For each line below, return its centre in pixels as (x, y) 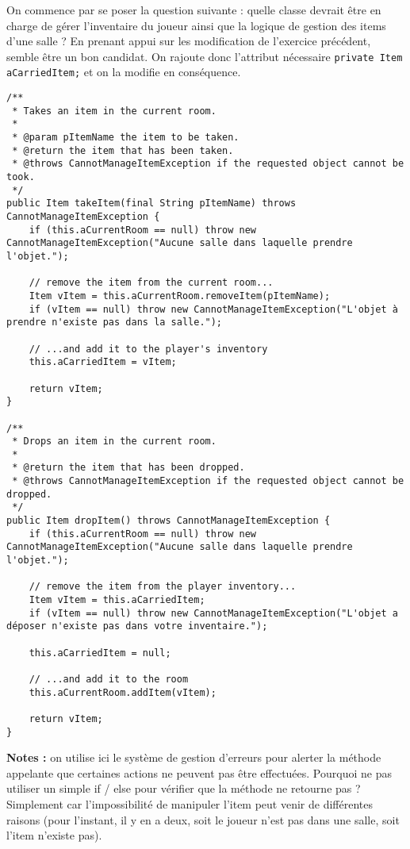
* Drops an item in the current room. (114, 442)
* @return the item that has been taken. (123, 150)
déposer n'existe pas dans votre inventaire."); (137, 626)
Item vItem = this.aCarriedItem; (117, 600)
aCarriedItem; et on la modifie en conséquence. (124, 72)
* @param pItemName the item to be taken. (126, 138)
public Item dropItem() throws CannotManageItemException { (169, 521)
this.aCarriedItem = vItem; (103, 362)
